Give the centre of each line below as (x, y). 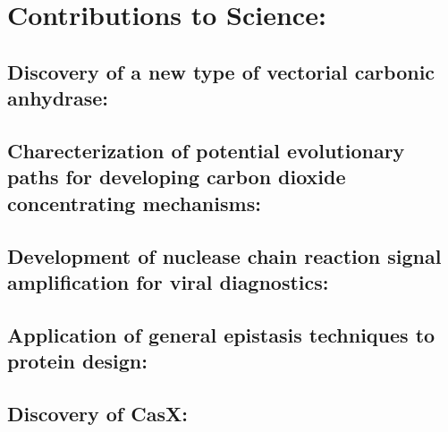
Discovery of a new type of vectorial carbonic (221, 71)
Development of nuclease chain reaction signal (224, 255)
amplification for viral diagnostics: (168, 281)
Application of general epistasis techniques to (221, 334)
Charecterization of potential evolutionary (206, 150)
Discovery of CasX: (97, 413)
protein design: (77, 361)
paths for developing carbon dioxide (177, 177)
